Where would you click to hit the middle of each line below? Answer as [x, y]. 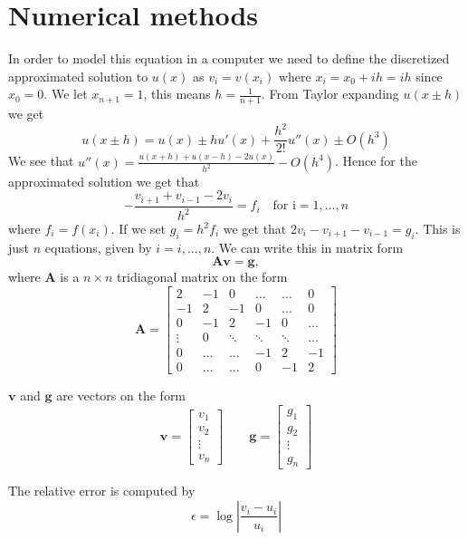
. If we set [138, 229]
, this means [177, 94]
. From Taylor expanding [330, 94]
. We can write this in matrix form [307, 247]
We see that [41, 161]
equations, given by [98, 247]
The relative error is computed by [102, 491]
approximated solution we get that [104, 181]
